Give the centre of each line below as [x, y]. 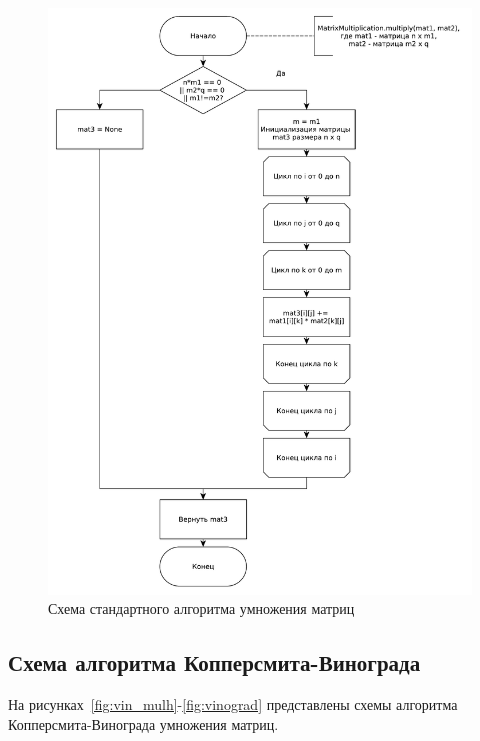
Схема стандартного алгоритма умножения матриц [201, 608]
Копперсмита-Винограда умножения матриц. [143, 723]
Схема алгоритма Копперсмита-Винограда [214, 662]
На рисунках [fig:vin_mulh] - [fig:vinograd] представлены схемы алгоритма [233, 704]
